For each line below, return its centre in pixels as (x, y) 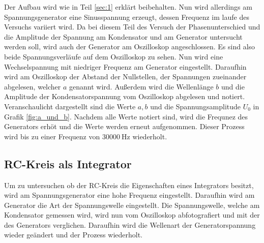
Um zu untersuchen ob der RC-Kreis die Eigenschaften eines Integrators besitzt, (129, 185)
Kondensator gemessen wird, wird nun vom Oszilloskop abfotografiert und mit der (132, 215)
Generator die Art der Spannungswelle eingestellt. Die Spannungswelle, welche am (132, 205)
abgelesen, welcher (33, 86)
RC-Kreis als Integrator (68, 163)
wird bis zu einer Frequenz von (52, 136)
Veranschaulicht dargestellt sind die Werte (70, 106)
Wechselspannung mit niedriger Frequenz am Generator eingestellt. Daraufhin (125, 66)
